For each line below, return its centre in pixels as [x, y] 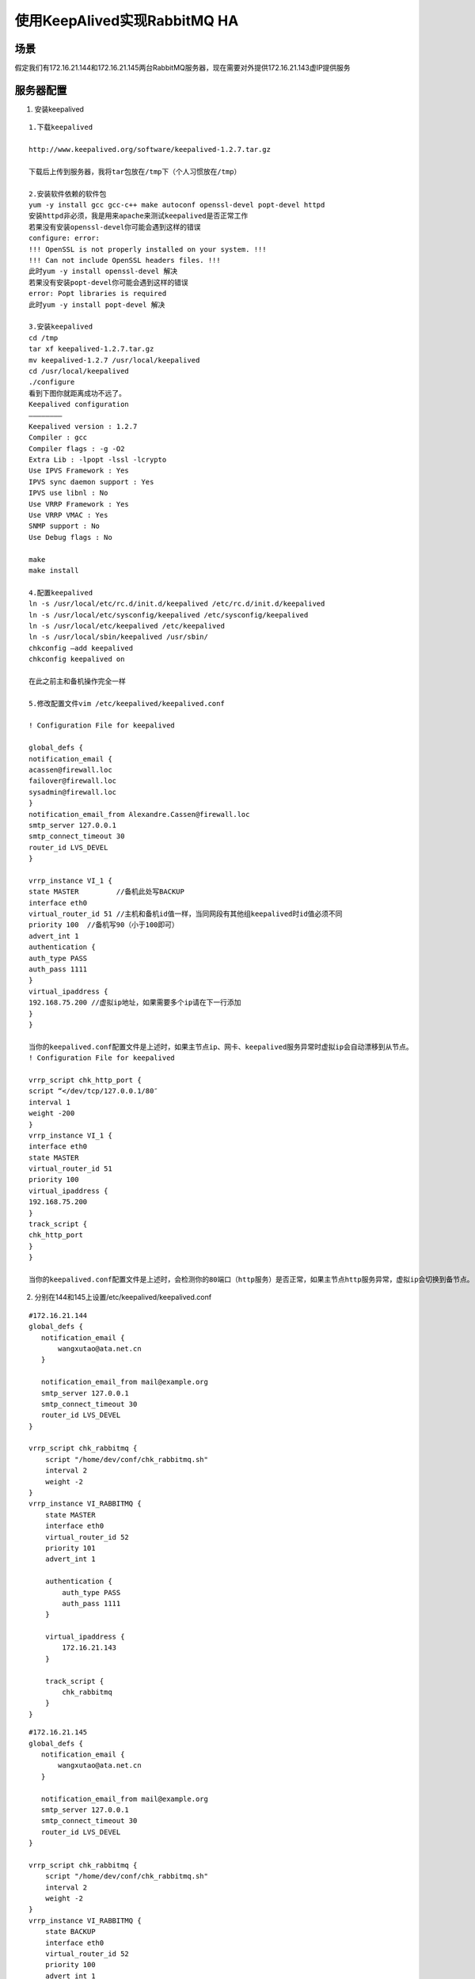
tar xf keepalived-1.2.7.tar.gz [91, 349]
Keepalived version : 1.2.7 [83, 426]
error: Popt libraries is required [98, 294]
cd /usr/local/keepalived [79, 371]
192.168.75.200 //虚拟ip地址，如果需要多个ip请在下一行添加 [135, 1003]
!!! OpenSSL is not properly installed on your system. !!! [148, 249]
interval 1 [50, 1102]
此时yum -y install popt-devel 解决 [97, 304]
